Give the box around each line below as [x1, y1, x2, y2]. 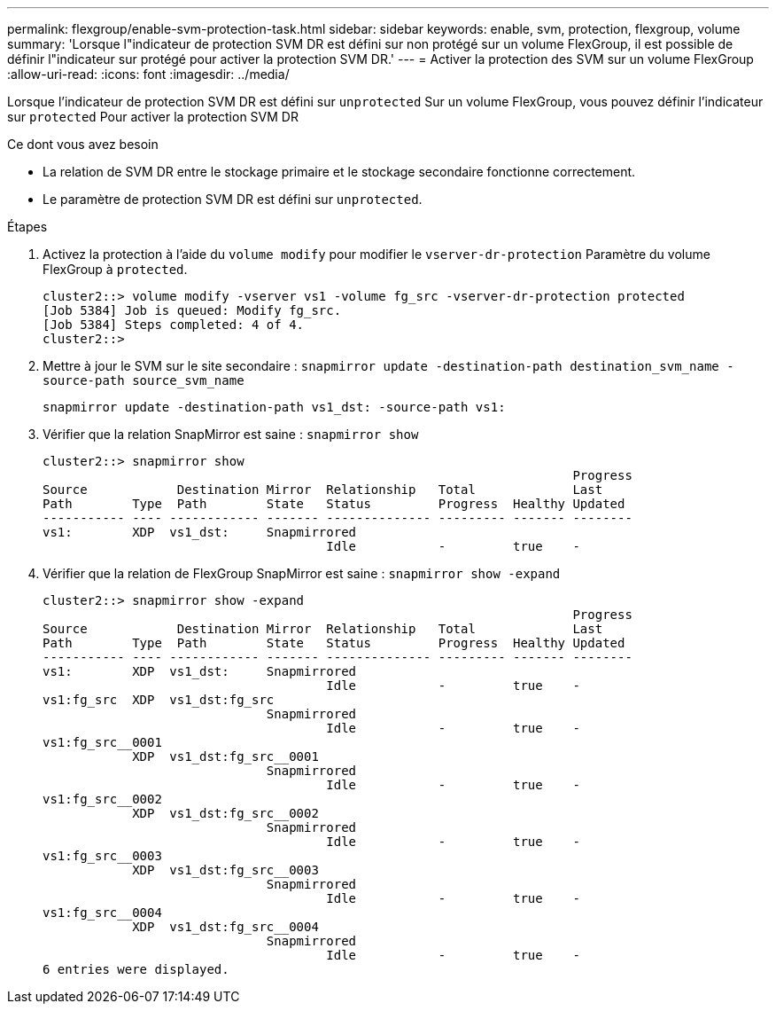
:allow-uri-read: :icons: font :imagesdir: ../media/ [7, 67, 290, 82]
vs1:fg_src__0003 [43, 849, 162, 863]
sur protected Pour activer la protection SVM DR [7, 109, 299, 124]
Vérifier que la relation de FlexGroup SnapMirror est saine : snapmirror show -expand [43, 566, 561, 581]
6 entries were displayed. [43, 962, 229, 976]
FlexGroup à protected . [43, 262, 188, 277]
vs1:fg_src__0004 [43, 905, 162, 920]
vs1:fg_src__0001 [43, 735, 162, 749]
